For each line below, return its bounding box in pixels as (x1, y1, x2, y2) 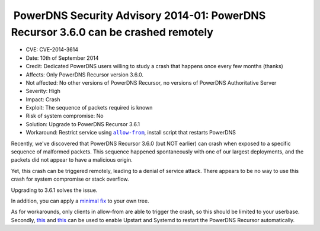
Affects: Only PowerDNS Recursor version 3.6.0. (25, 71, 144, 78)
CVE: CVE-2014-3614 (25, 46, 78, 53)
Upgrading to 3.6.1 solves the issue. (11, 187, 98, 194)
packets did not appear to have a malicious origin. (11, 156, 133, 163)
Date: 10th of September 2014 (25, 54, 99, 62)
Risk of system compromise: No (25, 113, 104, 120)
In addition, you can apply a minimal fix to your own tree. (11, 197, 149, 204)
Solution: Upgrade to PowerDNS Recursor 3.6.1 (25, 120, 140, 127)
